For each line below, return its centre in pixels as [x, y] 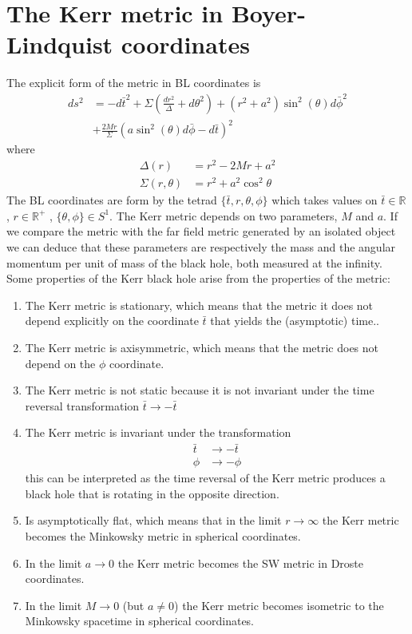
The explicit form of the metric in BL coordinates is [134, 83]
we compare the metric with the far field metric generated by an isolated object [201, 231]
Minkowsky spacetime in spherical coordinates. [140, 621]
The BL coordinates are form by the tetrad [112, 200]
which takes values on [325, 200]
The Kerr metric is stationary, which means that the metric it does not [199, 305]
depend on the [60, 363]
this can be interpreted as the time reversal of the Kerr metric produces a [205, 478]
